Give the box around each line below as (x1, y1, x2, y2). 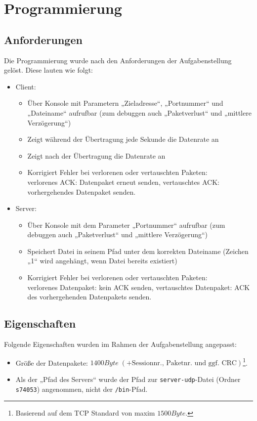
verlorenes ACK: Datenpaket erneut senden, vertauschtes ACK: (27, 176, 219, 187)
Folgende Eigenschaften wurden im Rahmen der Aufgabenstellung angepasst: (4, 339, 237, 349)
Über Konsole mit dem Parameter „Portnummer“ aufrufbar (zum (27, 219, 225, 230)
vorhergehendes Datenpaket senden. (27, 186, 136, 197)
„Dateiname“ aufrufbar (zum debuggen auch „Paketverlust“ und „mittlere (27, 107, 252, 118)
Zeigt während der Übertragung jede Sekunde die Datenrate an (27, 134, 219, 144)
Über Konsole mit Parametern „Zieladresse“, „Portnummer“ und (27, 98, 223, 108)
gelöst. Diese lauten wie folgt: (4, 65, 93, 75)
